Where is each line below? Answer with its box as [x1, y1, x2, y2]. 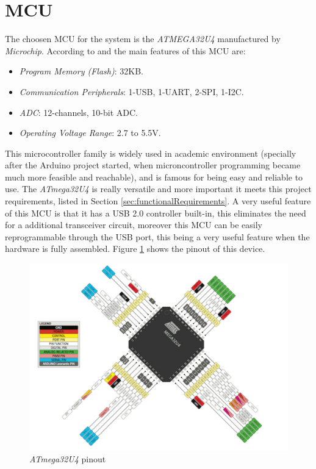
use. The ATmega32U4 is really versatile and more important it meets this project [5, 182, 312, 195]
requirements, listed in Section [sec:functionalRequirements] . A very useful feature [5, 195, 311, 207]
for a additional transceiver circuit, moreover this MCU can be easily [5, 218, 263, 231]
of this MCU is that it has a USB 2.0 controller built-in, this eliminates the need [5, 206, 306, 219]
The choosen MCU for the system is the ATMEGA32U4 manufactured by [5, 32, 281, 45]
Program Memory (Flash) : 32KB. [19, 65, 143, 77]
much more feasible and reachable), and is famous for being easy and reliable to [5, 170, 303, 183]
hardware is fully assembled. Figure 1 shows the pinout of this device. [5, 242, 265, 255]
